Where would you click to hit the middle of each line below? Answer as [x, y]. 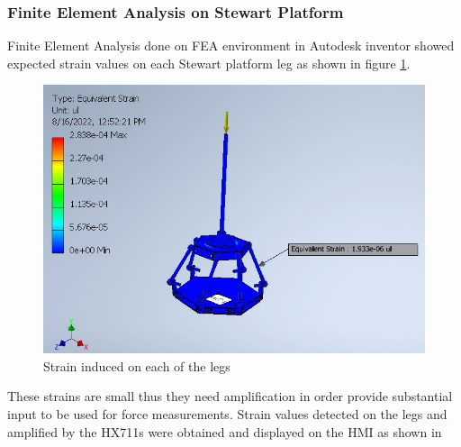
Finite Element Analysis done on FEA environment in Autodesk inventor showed [231, 46]
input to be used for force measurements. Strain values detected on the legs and [227, 414]
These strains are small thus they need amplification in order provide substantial [230, 396]
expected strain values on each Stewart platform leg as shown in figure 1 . [209, 63]
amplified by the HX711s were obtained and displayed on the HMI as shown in [225, 431]
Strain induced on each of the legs [137, 365]
